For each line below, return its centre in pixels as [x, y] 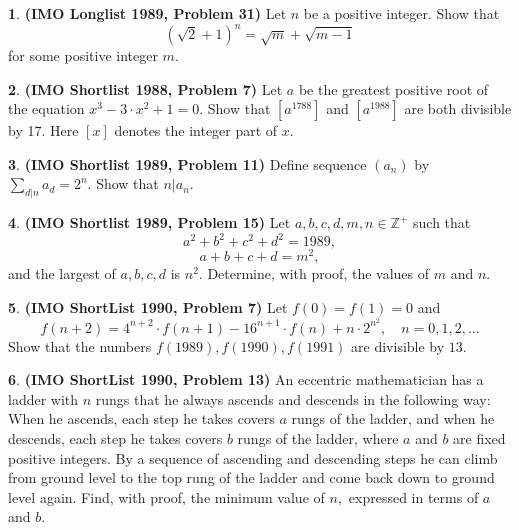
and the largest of [62, 273]
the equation [46, 108]
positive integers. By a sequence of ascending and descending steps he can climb [253, 457]
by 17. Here [43, 130]
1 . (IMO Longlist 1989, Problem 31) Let [147, 13]
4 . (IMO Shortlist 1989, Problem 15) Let [149, 222]
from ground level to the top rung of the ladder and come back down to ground [251, 477]
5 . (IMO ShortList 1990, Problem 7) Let [148, 307]
